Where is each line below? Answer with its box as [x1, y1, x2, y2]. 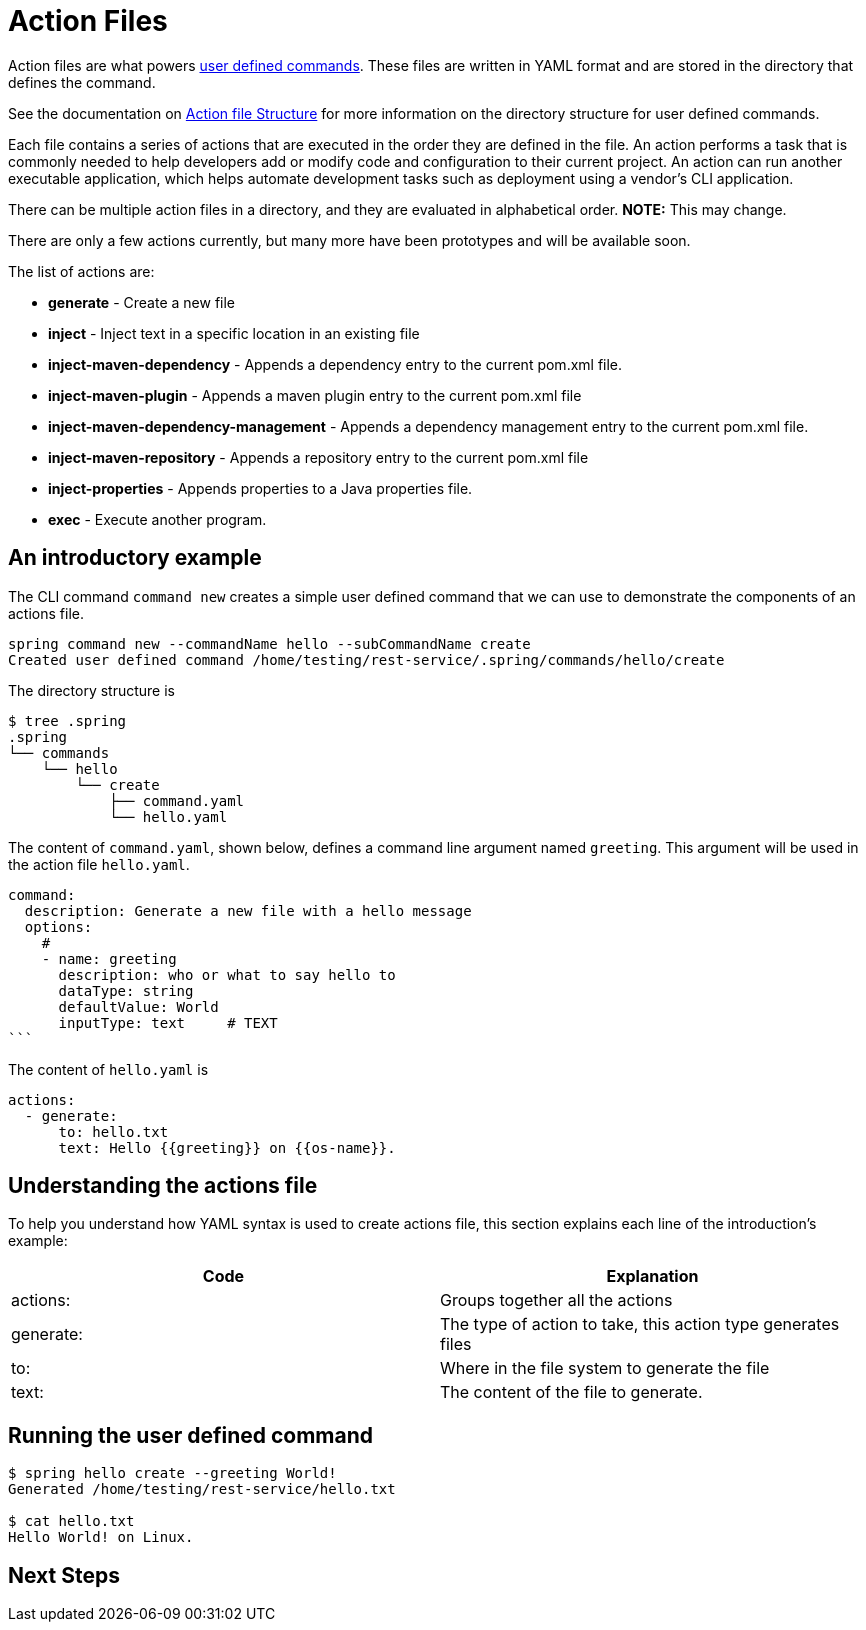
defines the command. [8, 73, 156, 91]
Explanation [606, 1266, 699, 1287]
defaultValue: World [58, 998, 219, 1015]
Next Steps [8, 1562, 120, 1588]
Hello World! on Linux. [8, 1529, 194, 1546]
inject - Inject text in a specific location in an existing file [48, 324, 420, 342]
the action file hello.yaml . [8, 855, 190, 873]
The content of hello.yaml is [8, 1060, 209, 1078]
